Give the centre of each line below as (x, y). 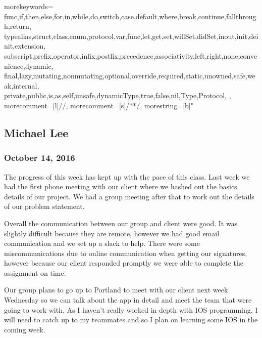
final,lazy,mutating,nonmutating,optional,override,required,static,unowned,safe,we (130, 76)
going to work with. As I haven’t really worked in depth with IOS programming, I (131, 309)
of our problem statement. (44, 206)
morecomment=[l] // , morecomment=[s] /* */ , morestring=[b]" (99, 105)
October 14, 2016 (40, 158)
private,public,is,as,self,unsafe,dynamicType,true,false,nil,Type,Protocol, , (118, 95)
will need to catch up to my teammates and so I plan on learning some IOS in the (131, 320)
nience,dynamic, (29, 66)
